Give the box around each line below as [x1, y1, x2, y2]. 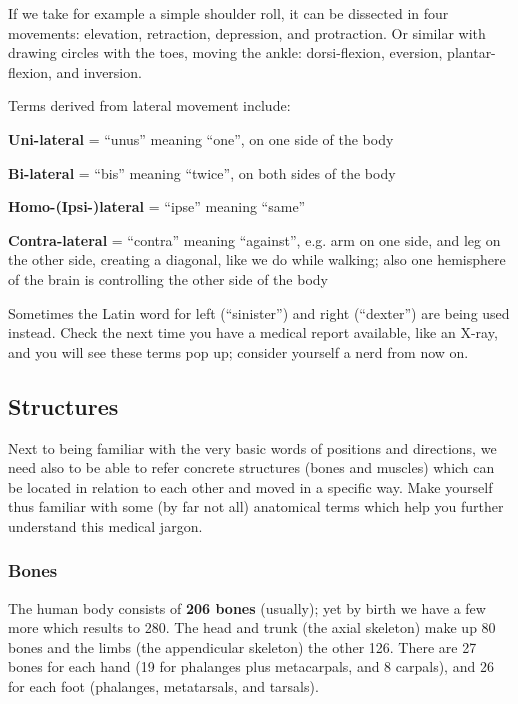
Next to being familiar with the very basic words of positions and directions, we [8, 437, 497, 458]
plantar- [447, 42, 496, 63]
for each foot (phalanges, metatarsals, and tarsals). [8, 676, 319, 697]
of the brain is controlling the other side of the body [8, 268, 328, 289]
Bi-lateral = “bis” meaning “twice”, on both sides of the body [8, 162, 396, 183]
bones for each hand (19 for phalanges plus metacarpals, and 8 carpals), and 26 [8, 656, 494, 677]
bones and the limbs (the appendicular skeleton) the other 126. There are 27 [8, 636, 477, 657]
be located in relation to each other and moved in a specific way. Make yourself [8, 476, 493, 497]
